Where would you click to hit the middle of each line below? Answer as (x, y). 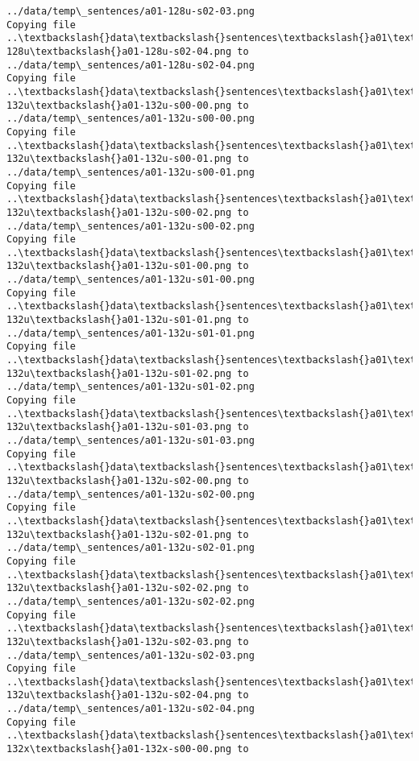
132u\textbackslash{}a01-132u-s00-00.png (119, 105)
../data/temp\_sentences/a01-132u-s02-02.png (131, 601)
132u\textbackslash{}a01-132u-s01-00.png (119, 266)
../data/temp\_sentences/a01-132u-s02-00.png (131, 494)
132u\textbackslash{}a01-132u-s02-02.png (119, 588)
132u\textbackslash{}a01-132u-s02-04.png (119, 695)
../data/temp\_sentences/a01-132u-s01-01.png (131, 333)
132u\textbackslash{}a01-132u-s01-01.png (119, 320)
